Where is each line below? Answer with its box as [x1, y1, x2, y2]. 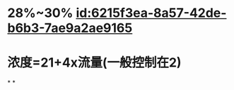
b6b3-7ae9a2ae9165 [7, 20, 133, 36]
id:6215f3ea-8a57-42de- [76, 5, 227, 21]
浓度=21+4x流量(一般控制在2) [7, 55, 182, 71]
